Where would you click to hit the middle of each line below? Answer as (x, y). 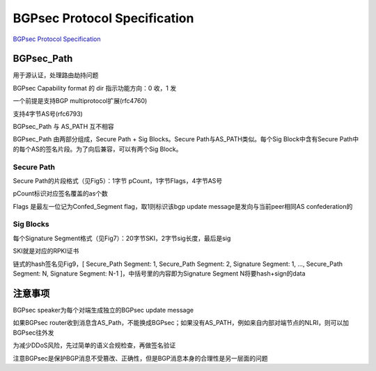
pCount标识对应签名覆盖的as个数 (60, 194)
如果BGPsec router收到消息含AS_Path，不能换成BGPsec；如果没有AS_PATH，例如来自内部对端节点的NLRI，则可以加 (181, 323)
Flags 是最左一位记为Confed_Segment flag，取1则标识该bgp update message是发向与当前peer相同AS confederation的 (183, 206)
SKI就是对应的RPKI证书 (46, 251)
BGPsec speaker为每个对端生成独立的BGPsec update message (103, 310)
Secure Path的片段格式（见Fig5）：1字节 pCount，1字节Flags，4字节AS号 (118, 180)
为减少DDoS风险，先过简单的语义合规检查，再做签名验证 (94, 345)
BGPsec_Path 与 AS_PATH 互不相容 (63, 127)
